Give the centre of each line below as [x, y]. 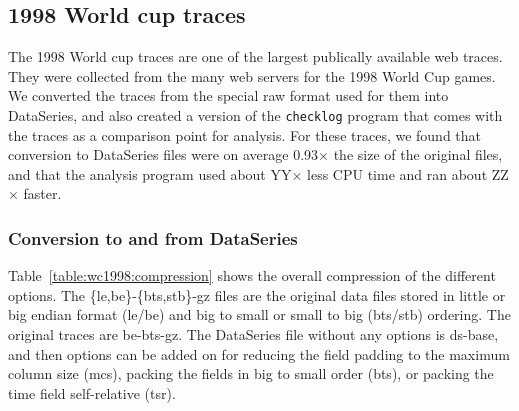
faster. [42, 193]
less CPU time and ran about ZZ [408, 173]
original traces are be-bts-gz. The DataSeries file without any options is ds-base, [253, 334]
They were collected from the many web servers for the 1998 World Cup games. [252, 75]
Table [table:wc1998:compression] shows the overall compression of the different [252, 275]
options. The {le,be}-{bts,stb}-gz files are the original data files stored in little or [257, 294]
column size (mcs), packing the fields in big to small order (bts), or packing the [251, 373]
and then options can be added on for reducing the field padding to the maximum [259, 353]
